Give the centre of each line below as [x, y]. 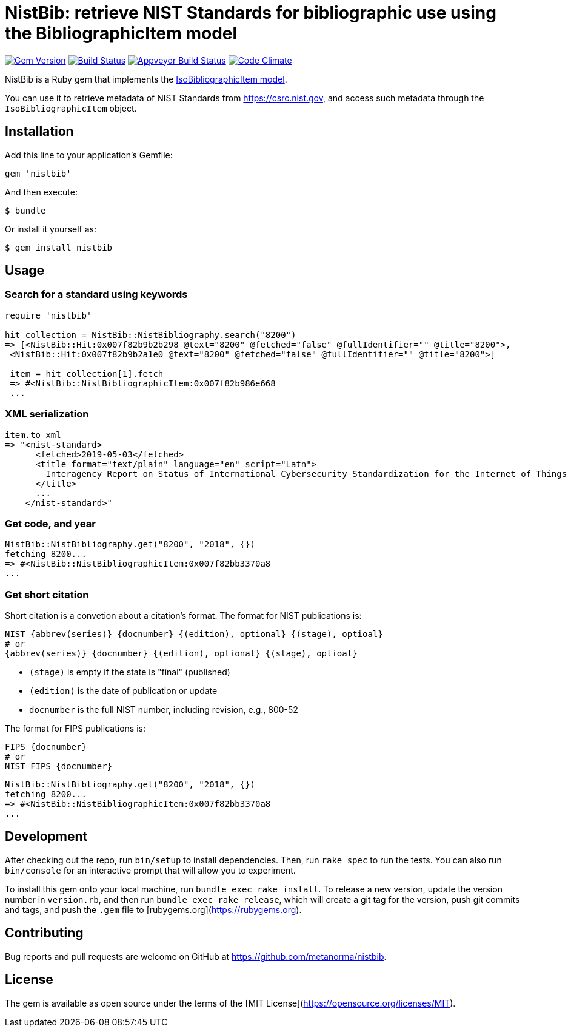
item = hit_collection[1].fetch [87, 373]
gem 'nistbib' [38, 173]
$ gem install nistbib [59, 247]
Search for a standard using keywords [96, 295]
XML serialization [47, 414]
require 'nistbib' [48, 315]
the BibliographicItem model [121, 33]
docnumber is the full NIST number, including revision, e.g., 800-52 [164, 710]
